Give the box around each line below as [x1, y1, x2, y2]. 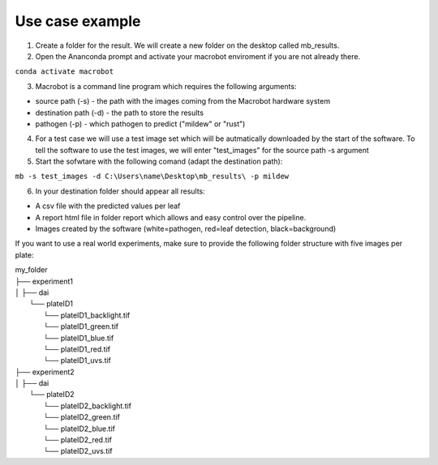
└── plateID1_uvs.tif [43, 356, 111, 365]
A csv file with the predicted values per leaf [35, 201, 181, 211]
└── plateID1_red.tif [43, 344, 111, 354]
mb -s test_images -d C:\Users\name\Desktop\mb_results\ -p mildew [15, 172, 290, 181]
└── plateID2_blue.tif [43, 424, 115, 433]
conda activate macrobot [15, 67, 114, 76]
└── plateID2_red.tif [43, 435, 113, 445]
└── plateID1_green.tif [43, 322, 119, 331]
